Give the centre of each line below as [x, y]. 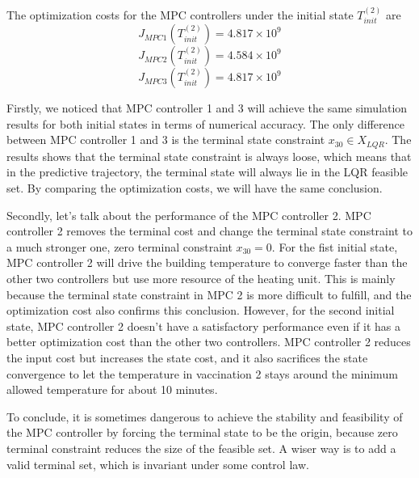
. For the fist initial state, [335, 246]
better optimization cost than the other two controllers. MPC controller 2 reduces [209, 342]
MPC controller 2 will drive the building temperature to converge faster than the [207, 262]
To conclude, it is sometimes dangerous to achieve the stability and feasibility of [205, 416]
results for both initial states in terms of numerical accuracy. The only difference [205, 123]
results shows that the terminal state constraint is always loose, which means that [209, 156]
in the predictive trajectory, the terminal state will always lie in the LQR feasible [207, 172]
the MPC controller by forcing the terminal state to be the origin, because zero [202, 432]
